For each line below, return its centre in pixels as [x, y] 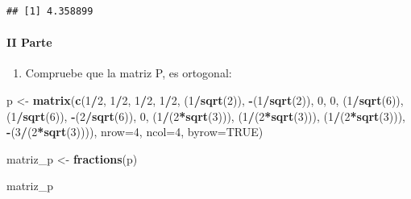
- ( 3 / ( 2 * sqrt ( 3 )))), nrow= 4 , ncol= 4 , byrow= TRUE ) [135, 132]
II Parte [29, 42]
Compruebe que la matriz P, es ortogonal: [129, 73]
